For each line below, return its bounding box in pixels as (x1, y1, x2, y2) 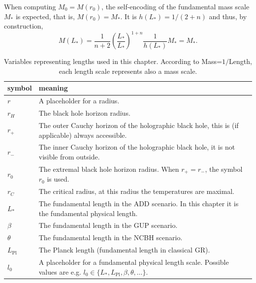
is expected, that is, (15, 11, 75, 21)
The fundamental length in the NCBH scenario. (38, 232, 183, 243)
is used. (47, 174, 69, 184)
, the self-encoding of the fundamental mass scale (101, 1, 250, 11)
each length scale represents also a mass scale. (59, 65, 197, 76)
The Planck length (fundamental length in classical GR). (38, 245, 210, 255)
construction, (4, 21, 43, 31)
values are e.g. (38, 266, 81, 277)
